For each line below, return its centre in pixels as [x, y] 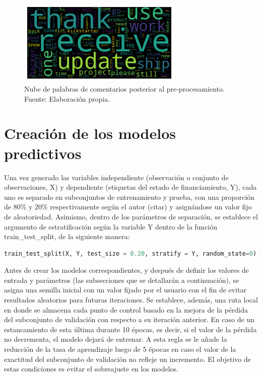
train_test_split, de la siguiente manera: [67, 236]
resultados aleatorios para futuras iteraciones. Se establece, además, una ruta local [131, 300]
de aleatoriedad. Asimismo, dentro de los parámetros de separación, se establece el [131, 216]
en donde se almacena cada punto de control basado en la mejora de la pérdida [126, 309]
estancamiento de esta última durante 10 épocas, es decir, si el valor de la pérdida [130, 329]
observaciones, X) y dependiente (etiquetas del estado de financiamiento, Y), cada [130, 187]
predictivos [43, 153]
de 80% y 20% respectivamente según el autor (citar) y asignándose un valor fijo [128, 207]
